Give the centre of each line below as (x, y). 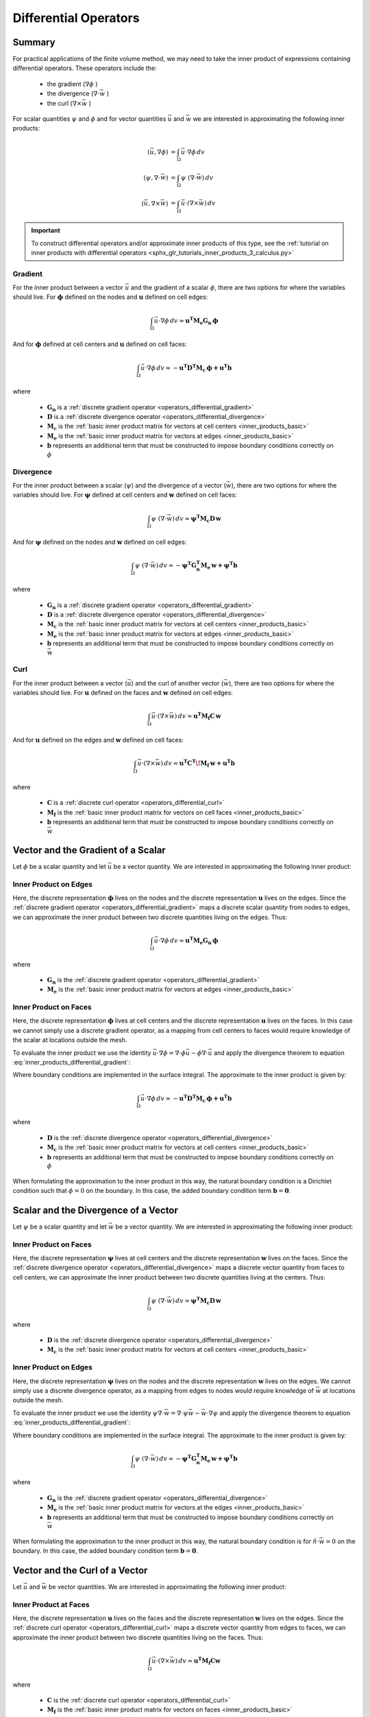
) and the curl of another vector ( (177, 683)
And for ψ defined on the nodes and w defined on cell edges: (100, 542)
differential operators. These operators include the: (85, 68)
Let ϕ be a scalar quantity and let (59, 866)
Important (46, 231)
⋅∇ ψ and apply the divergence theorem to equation (279, 1413)
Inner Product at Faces (51, 1604)
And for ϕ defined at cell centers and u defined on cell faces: (100, 344)
